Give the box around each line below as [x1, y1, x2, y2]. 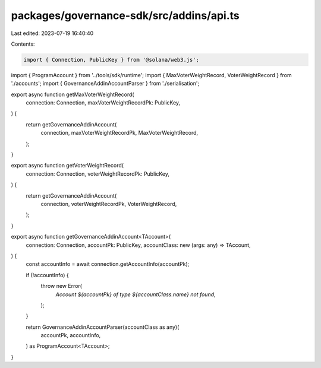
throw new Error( [40, 283, 83, 290]
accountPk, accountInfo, [40, 332, 101, 339]
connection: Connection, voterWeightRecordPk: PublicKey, [26, 170, 169, 177]
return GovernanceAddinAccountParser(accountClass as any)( [26, 323, 180, 331]
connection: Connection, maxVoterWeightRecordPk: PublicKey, [26, 99, 181, 106]
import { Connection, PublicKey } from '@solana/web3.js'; [23, 56, 199, 63]
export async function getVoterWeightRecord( [11, 162, 124, 169]
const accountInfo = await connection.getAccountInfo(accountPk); [26, 261, 190, 268]
